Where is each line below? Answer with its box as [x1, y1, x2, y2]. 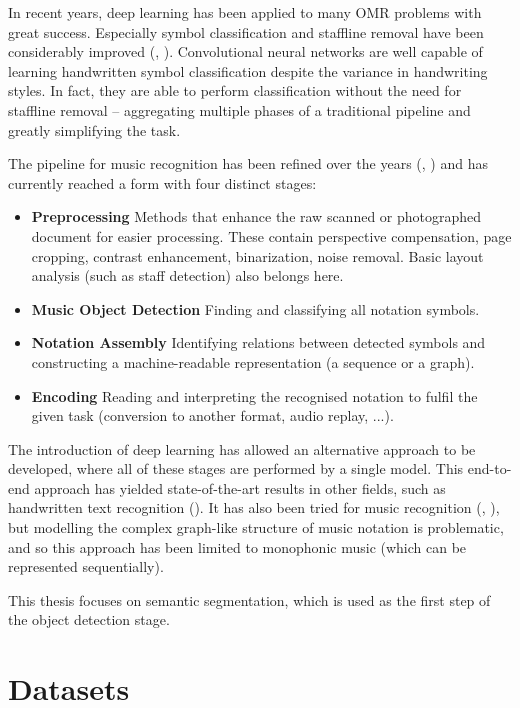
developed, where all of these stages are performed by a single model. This [8, 458, 464, 479]
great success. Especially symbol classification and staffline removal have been [8, 21, 484, 42]
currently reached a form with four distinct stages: [8, 172, 317, 193]
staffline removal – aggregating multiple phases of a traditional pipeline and [8, 99, 471, 120]
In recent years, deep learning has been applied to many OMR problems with [8, 2, 482, 22]
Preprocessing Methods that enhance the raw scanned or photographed [31, 206, 482, 227]
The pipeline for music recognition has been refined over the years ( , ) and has [8, 153, 488, 174]
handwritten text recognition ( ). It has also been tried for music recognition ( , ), [8, 497, 500, 518]
